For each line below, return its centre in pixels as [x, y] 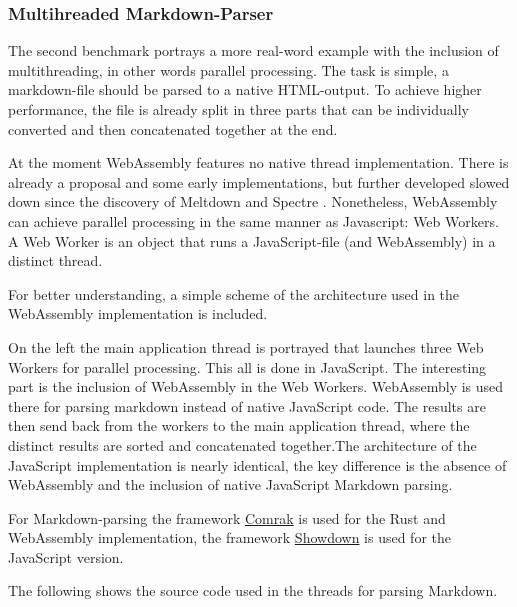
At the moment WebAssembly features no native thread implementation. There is [258, 162]
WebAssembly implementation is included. [138, 313]
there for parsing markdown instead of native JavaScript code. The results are [247, 405]
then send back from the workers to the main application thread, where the [239, 425]
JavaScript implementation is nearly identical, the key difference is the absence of [257, 464]
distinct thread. [55, 260]
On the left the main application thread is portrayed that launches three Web [246, 346]
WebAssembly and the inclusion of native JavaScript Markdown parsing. [230, 484]
